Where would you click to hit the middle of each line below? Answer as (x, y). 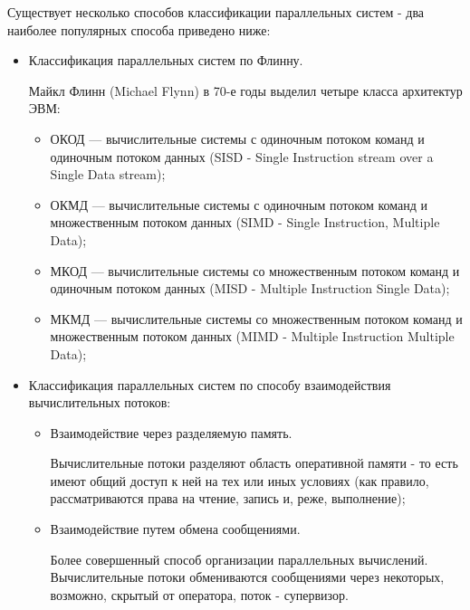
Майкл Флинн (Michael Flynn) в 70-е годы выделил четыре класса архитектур (245, 90)
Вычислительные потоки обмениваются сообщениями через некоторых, (247, 577)
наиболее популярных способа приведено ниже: (139, 29)
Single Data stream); (108, 174)
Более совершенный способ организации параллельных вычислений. (239, 559)
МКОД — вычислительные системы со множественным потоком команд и (255, 270)
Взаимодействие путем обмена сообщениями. (175, 529)
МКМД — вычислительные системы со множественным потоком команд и (256, 318)
